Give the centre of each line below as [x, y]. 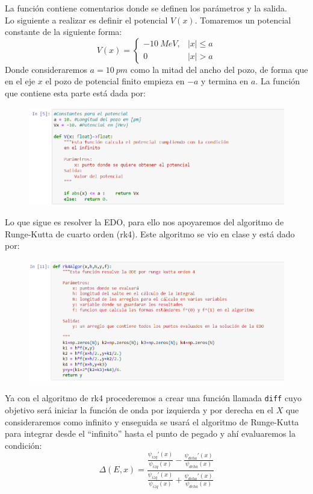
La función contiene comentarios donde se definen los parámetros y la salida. [146, 8]
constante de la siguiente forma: [64, 32]
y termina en [225, 81]
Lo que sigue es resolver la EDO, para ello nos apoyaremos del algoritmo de [144, 222]
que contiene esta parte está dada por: [75, 92]
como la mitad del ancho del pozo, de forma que [219, 69]
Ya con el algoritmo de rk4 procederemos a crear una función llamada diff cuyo [153, 398]
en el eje [20, 81]
